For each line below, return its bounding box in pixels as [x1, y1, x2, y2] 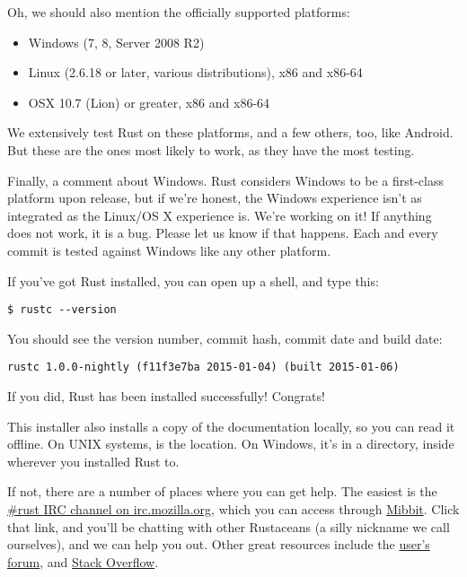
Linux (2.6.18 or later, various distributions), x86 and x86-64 [28, 63, 363, 82]
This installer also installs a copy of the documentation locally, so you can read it [7, 416, 455, 435]
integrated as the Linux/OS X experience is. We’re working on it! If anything [7, 205, 432, 224]
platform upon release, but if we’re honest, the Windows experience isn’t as [7, 188, 422, 207]
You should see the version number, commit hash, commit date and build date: [7, 328, 443, 347]
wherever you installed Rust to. [7, 451, 180, 470]
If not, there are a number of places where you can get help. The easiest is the [7, 482, 437, 501]
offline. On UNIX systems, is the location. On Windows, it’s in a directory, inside [7, 434, 454, 453]
